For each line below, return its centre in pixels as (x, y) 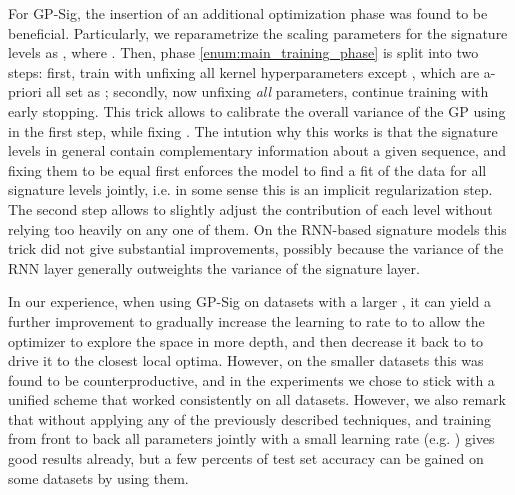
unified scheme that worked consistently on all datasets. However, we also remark (257, 399)
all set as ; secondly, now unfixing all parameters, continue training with (267, 91)
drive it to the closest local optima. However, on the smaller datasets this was (246, 360)
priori (25, 91)
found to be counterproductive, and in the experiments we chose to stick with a (251, 379)
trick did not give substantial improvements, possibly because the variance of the (256, 248)
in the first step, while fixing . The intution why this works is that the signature (253, 130)
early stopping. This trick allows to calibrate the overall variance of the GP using (257, 110)
